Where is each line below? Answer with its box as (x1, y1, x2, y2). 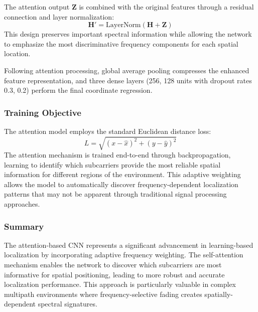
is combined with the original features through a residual (79, 2, 254, 12)
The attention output (4, 2, 70, 12)
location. (4, 48, 31, 59)
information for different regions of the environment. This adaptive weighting (4, 169, 241, 180)
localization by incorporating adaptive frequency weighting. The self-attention (4, 249, 243, 260)
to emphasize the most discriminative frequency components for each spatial (4, 38, 238, 49)
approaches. (4, 199, 40, 209)
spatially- (204, 288, 233, 299)
